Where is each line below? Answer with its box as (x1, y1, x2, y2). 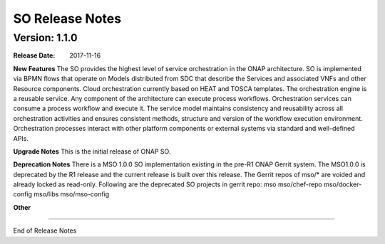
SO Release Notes (13, 11, 121, 26)
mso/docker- (323, 180, 362, 189)
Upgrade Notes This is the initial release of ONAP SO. (13, 147, 171, 156)
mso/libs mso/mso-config (33, 190, 110, 198)
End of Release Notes (13, 226, 77, 235)
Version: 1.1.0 (13, 31, 78, 44)
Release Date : (13, 51, 56, 60)
